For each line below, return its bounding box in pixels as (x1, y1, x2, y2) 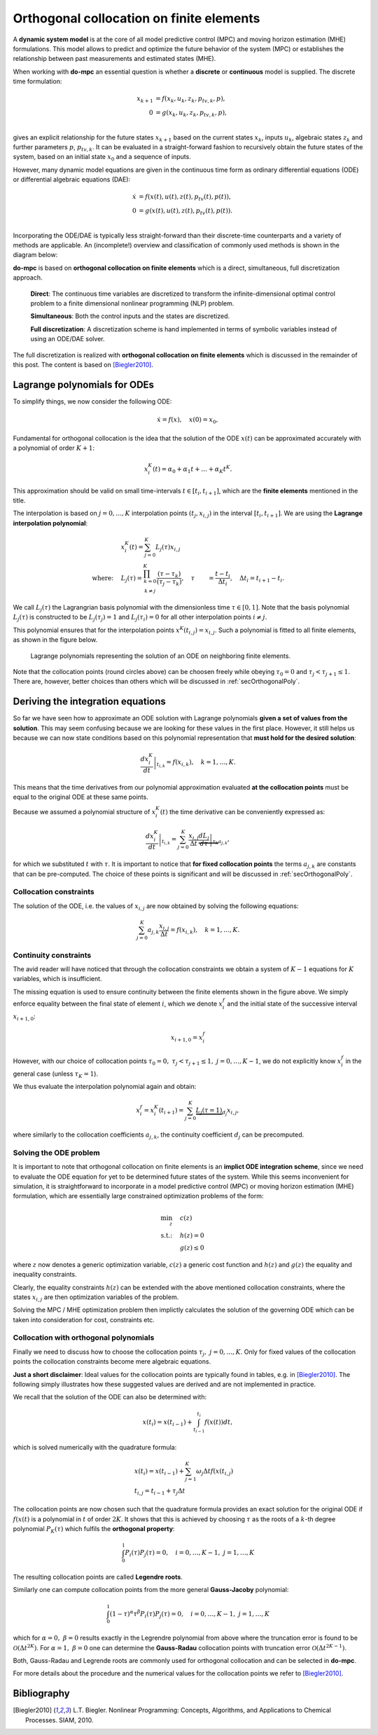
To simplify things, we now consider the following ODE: (13, 397, 172, 406)
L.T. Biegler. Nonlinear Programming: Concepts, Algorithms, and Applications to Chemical (73, 1706, 332, 1715)
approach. (13, 273, 43, 282)
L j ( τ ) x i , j (155, 543, 181, 553)
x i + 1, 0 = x (170, 1034, 203, 1043)
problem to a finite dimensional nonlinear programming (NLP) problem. (30, 299, 234, 308)
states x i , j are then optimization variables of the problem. (13, 1293, 179, 1303)
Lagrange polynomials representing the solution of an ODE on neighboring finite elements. (30, 652, 290, 660)
